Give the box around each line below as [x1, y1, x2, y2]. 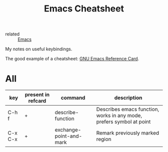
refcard [28, 98, 46, 105]
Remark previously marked [96, 130, 159, 137]
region [96, 136, 111, 143]
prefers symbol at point [96, 118, 151, 125]
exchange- [54, 127, 81, 134]
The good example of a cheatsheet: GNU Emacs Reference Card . [5, 56, 139, 62]
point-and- [54, 133, 82, 140]
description [114, 94, 142, 101]
